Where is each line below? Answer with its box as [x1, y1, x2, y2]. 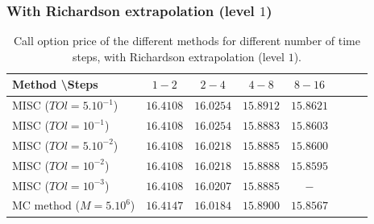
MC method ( [12, 197, 80, 214]
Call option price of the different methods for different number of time [13, 32, 360, 49]
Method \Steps [12, 76, 98, 93]
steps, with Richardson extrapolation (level [72, 48, 285, 64]
